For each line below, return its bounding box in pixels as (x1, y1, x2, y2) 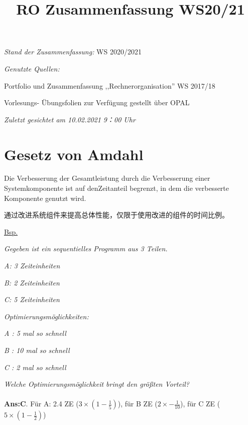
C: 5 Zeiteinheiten (4, 294, 60, 305)
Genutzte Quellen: (4, 63, 60, 74)
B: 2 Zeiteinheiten (4, 277, 60, 288)
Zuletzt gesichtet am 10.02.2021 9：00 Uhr (4, 114, 136, 124)
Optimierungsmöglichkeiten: (4, 311, 89, 321)
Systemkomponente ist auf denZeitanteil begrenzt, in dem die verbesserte (4, 183, 229, 193)
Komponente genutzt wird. (4, 192, 86, 203)
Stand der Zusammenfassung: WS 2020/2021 (4, 46, 142, 57)
